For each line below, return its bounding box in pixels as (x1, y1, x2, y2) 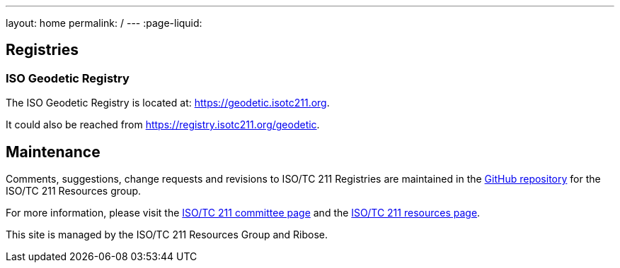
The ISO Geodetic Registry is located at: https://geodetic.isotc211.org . (6, 97, 330, 109)
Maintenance (6, 142, 101, 161)
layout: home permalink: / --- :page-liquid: (6, 17, 202, 29)
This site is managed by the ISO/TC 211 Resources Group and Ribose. (6, 229, 328, 241)
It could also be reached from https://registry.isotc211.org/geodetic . (6, 118, 320, 131)
